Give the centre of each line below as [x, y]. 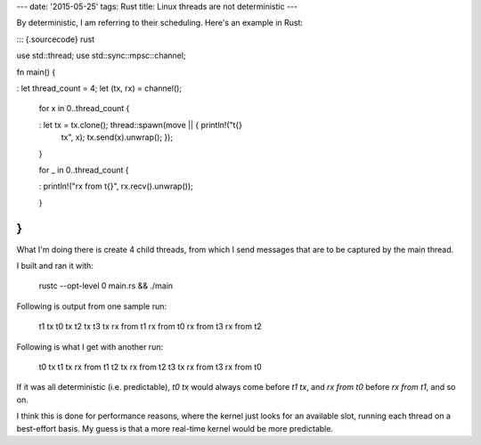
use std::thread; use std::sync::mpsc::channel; [101, 56]
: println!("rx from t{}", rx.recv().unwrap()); [116, 186]
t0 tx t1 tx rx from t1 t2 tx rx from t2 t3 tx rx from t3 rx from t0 [150, 367]
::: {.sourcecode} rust [56, 39]
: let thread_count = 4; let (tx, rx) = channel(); [99, 88]
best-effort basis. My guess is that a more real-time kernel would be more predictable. [175, 428]
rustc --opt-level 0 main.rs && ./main [106, 286]
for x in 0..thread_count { [84, 109]
